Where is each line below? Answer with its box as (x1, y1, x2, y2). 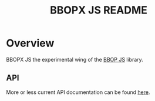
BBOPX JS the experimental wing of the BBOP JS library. (6, 56, 144, 63)
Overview (6, 36, 55, 50)
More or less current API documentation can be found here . (6, 89, 150, 96)
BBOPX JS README (49, 4, 148, 17)
